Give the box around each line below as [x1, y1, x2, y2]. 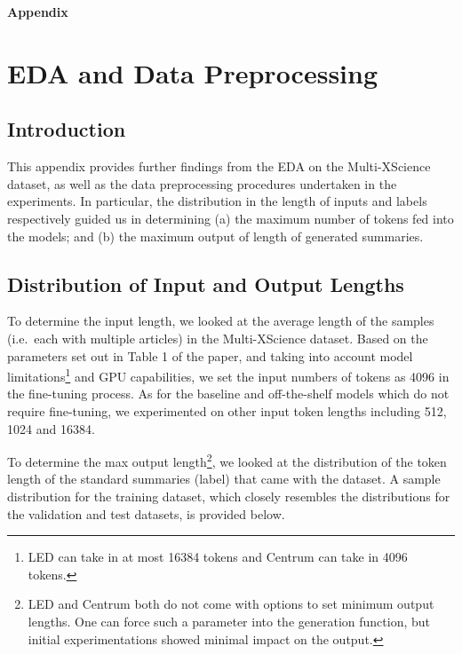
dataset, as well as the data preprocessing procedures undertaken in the [7, 174, 397, 193]
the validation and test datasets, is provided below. [7, 504, 285, 523]
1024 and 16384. [7, 419, 95, 437]
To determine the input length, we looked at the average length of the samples [7, 311, 434, 330]
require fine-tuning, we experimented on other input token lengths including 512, [7, 401, 447, 420]
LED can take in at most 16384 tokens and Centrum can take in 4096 [28, 548, 408, 566]
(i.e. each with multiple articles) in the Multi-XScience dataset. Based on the [7, 328, 428, 347]
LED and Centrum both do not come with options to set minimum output [28, 595, 434, 613]
